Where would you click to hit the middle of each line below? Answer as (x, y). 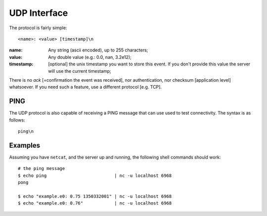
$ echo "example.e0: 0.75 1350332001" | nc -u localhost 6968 (95, 196)
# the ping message (42, 169)
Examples (25, 145)
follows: (17, 120)
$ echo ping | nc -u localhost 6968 (95, 175)
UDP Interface (39, 13)
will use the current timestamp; (80, 71)
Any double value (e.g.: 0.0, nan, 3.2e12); (90, 57)
